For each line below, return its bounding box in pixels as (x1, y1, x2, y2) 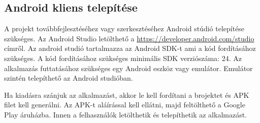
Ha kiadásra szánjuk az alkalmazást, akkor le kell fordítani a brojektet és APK (4, 89, 249, 100)
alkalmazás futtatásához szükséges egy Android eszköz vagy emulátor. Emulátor (4, 63, 253, 73)
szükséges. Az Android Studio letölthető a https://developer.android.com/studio (4, 33, 254, 43)
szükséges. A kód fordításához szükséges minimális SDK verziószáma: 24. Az (4, 52, 242, 63)
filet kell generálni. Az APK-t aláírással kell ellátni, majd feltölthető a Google (4, 99, 245, 110)
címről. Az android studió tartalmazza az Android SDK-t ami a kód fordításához (4, 43, 256, 53)
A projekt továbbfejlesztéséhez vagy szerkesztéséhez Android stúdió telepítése (4, 23, 245, 34)
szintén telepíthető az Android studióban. (4, 73, 133, 83)
